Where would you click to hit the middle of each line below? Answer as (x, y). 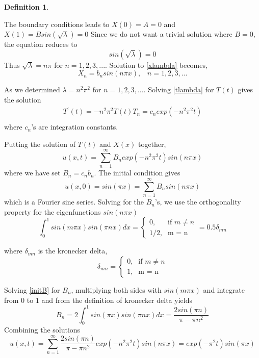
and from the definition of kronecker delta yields (117, 300)
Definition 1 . (27, 7)
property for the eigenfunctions (53, 211)
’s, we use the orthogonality (198, 202)
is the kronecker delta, (73, 251)
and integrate (224, 289)
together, (152, 144)
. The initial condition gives (137, 173)
